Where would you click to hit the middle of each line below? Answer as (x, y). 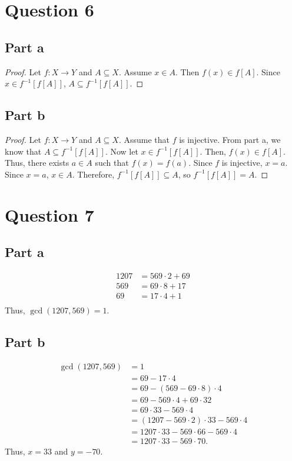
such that (112, 163)
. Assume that (144, 139)
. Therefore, (93, 174)
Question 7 (49, 214)
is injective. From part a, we (230, 139)
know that (23, 151)
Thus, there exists (37, 163)
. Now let (122, 151)
